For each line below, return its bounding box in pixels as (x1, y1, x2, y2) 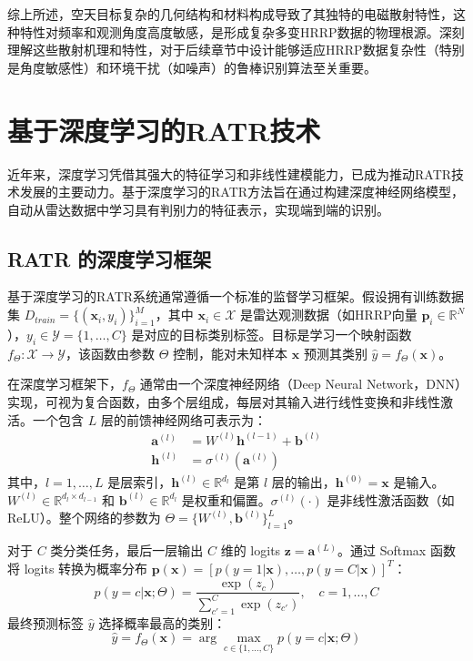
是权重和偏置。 (181, 490, 271, 509)
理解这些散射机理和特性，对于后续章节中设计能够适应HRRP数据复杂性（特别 (7, 40, 465, 59)
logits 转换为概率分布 (24, 558, 148, 577)
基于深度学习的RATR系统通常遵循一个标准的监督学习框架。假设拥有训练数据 (7, 287, 465, 306)
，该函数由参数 (65, 343, 156, 362)
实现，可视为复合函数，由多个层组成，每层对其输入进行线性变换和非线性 (7, 392, 440, 412)
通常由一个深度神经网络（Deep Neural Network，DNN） (139, 374, 461, 393)
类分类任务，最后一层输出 (50, 541, 204, 560)
